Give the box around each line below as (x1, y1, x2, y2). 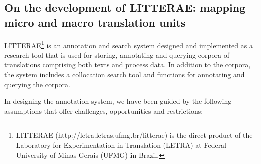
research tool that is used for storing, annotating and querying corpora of (4, 49, 230, 60)
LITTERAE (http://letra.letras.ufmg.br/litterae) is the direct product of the (16, 130, 253, 140)
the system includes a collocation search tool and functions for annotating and (4, 69, 245, 80)
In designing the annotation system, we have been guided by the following (4, 96, 232, 106)
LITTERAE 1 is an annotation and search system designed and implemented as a (4, 38, 253, 50)
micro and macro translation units (4, 14, 186, 30)
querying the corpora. (4, 79, 70, 89)
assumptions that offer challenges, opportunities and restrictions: (4, 105, 203, 116)
